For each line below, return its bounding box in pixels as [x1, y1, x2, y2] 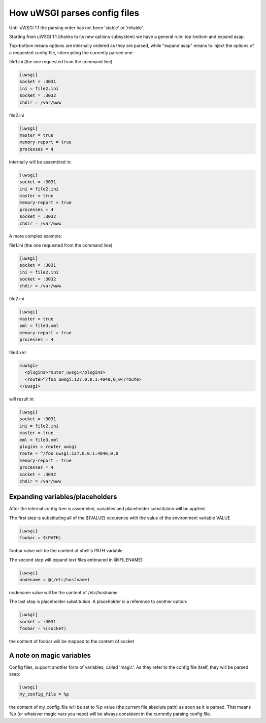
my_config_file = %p [19, 691, 69, 697]
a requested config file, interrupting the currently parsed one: [9, 49, 134, 55]
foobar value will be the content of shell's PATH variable [9, 548, 123, 554]
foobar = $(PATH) [19, 535, 62, 541]
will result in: [9, 396, 35, 402]
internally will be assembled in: [9, 159, 72, 165]
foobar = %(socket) [19, 626, 66, 632]
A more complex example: [9, 233, 63, 239]
